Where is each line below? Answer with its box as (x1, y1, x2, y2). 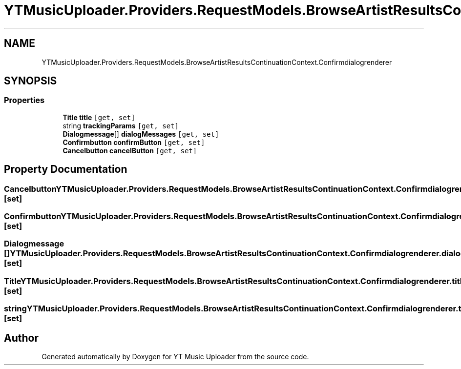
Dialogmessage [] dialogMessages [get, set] (63, 129, 219, 138)
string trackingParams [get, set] (63, 121, 179, 130)
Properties (4, 95, 45, 105)
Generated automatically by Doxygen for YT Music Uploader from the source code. (42, 352, 309, 361)
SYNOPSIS (4, 75, 57, 87)
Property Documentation (4, 163, 127, 176)
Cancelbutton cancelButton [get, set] (63, 146, 197, 155)
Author (4, 331, 39, 344)
